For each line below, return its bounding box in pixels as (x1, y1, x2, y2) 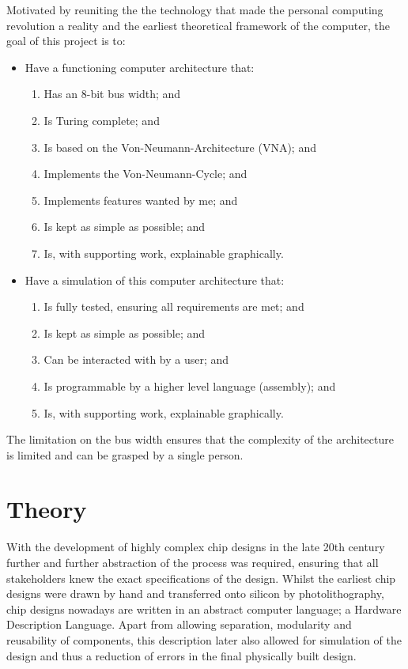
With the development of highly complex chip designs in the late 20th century (6, 539, 385, 555)
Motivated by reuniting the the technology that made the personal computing (6, 2, 383, 17)
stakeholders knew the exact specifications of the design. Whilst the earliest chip (6, 569, 396, 586)
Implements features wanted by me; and (43, 191, 238, 208)
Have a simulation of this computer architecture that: (25, 271, 285, 288)
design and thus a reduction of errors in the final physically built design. (6, 647, 357, 663)
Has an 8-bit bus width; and (43, 85, 181, 102)
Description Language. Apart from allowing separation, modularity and (6, 616, 352, 633)
